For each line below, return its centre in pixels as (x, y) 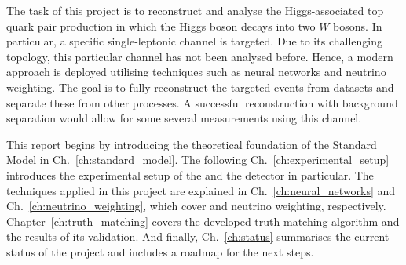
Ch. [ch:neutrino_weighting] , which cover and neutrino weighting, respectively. (196, 206)
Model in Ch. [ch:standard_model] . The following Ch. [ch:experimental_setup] (198, 160)
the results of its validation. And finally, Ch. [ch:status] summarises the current (198, 236)
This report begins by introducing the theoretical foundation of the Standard (192, 144)
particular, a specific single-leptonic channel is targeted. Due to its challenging (194, 41)
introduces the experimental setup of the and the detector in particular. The (190, 174)
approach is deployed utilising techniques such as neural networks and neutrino (196, 72)
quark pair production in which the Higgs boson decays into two (161, 25)
